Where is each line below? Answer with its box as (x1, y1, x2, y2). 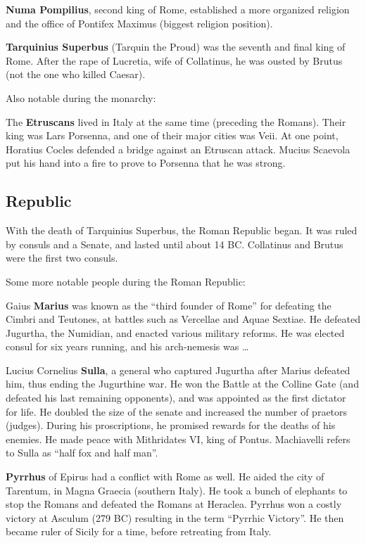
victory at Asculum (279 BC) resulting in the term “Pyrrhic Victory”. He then (6, 510, 344, 525)
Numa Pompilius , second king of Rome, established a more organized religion (6, 2, 350, 16)
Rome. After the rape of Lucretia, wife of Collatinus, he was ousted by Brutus (6, 53, 343, 68)
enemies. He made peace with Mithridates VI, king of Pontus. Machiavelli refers (6, 431, 351, 446)
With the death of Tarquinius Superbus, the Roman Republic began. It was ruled (6, 223, 358, 238)
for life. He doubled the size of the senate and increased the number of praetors (6, 404, 348, 419)
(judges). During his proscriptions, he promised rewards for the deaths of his (6, 418, 336, 433)
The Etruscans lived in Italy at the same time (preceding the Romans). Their (6, 114, 346, 129)
